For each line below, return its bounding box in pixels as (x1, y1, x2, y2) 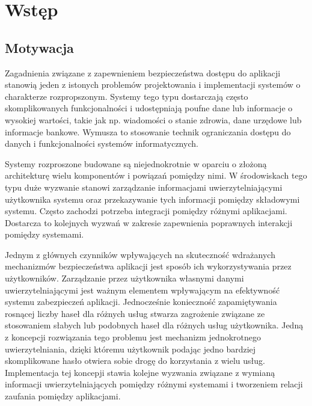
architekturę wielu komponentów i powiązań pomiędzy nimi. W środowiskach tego (5, 169, 307, 182)
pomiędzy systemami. (5, 228, 84, 241)
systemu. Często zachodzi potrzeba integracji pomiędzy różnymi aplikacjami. (5, 205, 287, 217)
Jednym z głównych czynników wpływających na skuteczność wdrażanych (5, 248, 275, 260)
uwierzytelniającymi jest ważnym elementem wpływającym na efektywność (5, 283, 280, 296)
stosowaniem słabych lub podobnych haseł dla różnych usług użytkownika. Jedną (5, 319, 304, 331)
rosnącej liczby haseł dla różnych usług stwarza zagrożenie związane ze (5, 307, 265, 319)
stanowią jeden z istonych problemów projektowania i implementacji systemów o (5, 78, 301, 91)
